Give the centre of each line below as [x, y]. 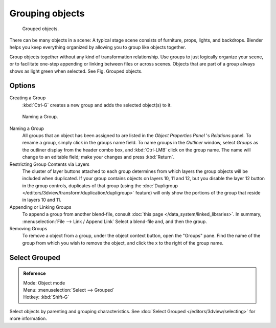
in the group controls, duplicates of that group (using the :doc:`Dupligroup [100, 185]
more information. [28, 319]
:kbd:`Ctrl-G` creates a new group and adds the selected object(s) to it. [97, 105]
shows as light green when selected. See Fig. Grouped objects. [76, 71]
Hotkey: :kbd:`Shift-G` [46, 297]
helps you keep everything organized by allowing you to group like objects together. [98, 47]
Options [22, 86]
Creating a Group [28, 98]
